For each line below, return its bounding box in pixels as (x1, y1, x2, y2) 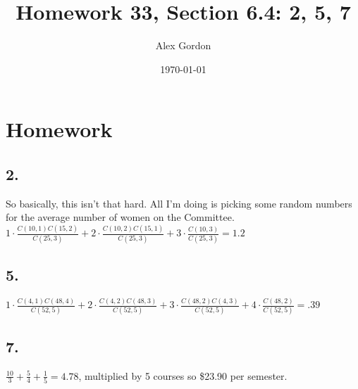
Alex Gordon (155, 38, 211, 53)
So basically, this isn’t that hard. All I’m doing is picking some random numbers (6, 196, 352, 210)
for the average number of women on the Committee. (6, 210, 235, 224)
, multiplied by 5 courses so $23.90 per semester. (78, 368, 288, 383)
